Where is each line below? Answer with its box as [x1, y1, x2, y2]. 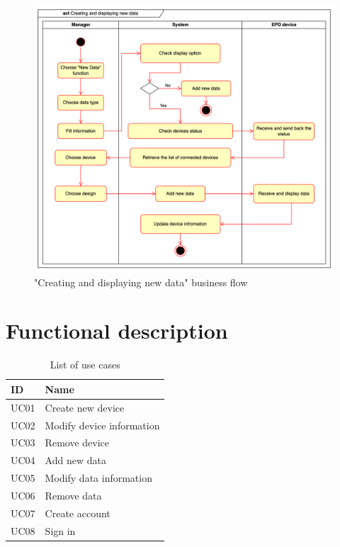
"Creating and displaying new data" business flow [34, 274, 248, 289]
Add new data [45, 453, 106, 468]
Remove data [45, 487, 102, 502]
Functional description [6, 316, 228, 345]
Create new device [45, 400, 125, 415]
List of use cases [50, 357, 120, 372]
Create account [45, 505, 110, 520]
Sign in [45, 523, 76, 538]
